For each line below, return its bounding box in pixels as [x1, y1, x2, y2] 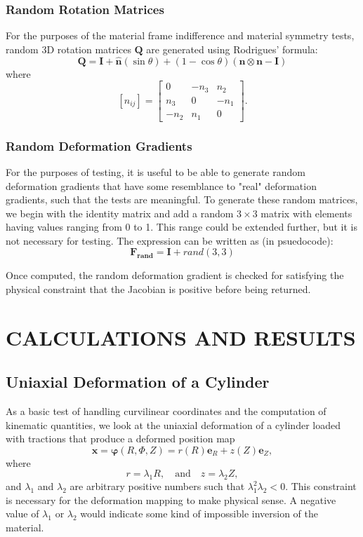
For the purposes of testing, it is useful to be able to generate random [6, 164, 305, 179]
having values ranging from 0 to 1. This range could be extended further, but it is [6, 219, 357, 234]
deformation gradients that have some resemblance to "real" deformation [6, 178, 317, 193]
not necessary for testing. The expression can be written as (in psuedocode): [6, 233, 334, 247]
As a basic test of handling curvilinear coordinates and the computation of [6, 404, 326, 419]
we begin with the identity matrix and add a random [6, 205, 234, 220]
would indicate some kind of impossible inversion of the [80, 506, 318, 521]
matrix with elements [260, 205, 352, 220]
